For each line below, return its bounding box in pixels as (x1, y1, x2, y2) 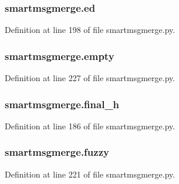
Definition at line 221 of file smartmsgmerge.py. (5, 168, 175, 180)
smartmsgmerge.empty (5, 48, 114, 63)
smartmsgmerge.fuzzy (5, 145, 109, 159)
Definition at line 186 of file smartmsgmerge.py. (5, 119, 175, 132)
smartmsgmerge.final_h (5, 96, 120, 111)
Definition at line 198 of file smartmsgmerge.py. (5, 24, 175, 36)
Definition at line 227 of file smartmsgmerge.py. (5, 72, 175, 84)
